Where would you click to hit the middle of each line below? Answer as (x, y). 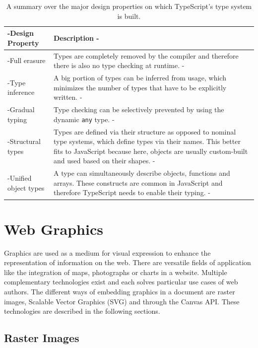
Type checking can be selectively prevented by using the (139, 109)
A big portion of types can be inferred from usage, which (140, 78)
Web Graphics (54, 229)
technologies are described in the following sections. (82, 311)
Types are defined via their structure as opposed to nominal (145, 131)
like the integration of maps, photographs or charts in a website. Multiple (116, 272)
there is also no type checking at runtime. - (119, 65)
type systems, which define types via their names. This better (147, 141)
